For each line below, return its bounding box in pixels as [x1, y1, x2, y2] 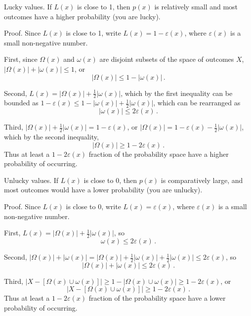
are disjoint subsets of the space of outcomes [99, 54, 234, 64]
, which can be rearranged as [153, 97, 241, 108]
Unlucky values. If [4, 175, 59, 185]
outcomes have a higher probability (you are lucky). [4, 11, 161, 21]
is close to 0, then [84, 175, 137, 185]
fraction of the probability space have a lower [88, 293, 226, 303]
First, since [4, 54, 38, 64]
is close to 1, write [66, 28, 121, 38]
